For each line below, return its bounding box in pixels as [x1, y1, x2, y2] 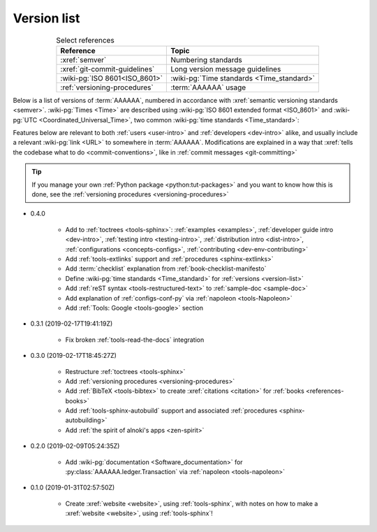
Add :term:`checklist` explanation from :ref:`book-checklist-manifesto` [65, 264, 267, 273]
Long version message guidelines [170, 64, 281, 73]
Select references [56, 35, 114, 45]
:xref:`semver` [60, 55, 107, 64]
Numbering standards [170, 55, 242, 64]
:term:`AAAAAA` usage [170, 82, 246, 92]
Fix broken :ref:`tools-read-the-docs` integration [65, 336, 205, 344]
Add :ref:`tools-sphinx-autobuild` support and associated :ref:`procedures [65, 406, 278, 415]
